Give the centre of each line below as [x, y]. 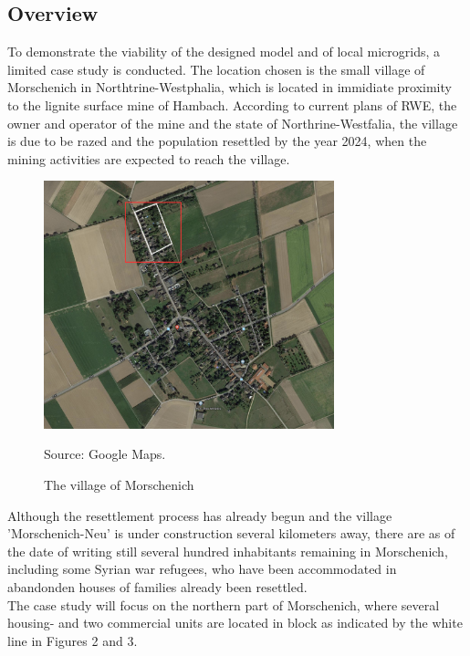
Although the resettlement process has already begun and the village [200, 515]
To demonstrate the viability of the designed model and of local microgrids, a [224, 52]
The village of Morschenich [119, 484]
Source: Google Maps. [105, 454]
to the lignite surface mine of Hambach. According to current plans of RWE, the [232, 104]
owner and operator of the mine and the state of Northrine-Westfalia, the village [233, 123]
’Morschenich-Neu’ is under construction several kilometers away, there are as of [231, 533]
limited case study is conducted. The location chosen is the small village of [216, 69]
